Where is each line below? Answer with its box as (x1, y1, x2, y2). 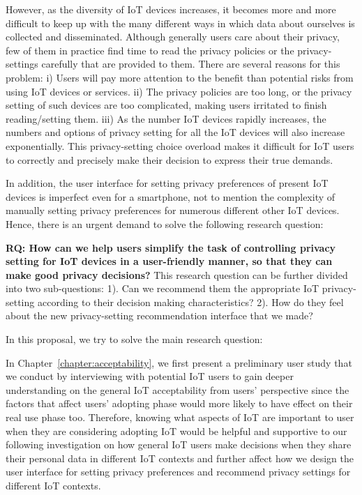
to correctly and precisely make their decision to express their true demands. (6, 152, 333, 167)
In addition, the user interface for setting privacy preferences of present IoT (6, 176, 329, 190)
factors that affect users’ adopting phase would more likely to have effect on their (6, 396, 353, 411)
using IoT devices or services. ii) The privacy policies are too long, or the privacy (6, 84, 352, 98)
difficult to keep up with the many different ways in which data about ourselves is (6, 15, 355, 30)
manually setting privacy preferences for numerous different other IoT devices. (6, 203, 340, 218)
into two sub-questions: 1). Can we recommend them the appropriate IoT (6, 281, 319, 296)
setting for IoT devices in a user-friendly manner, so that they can (6, 254, 333, 268)
